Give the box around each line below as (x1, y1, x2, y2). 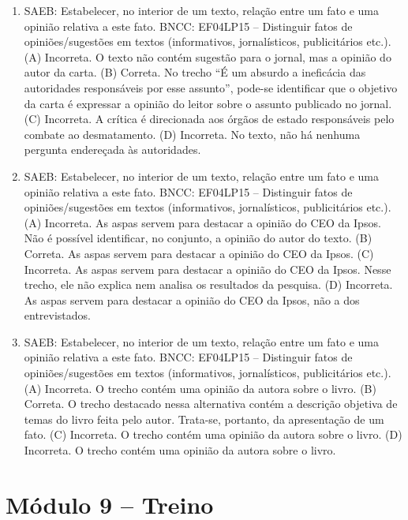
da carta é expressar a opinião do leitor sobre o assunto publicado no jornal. (24, 95, 392, 111)
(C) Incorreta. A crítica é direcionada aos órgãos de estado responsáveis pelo (24, 110, 395, 127)
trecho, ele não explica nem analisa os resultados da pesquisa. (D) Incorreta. (24, 276, 393, 293)
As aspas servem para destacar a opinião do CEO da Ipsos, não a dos (24, 291, 360, 308)
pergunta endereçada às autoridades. (24, 141, 201, 158)
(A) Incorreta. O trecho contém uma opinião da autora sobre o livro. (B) (24, 380, 376, 396)
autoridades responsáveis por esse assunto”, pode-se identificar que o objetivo (24, 79, 398, 95)
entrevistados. (24, 307, 91, 324)
